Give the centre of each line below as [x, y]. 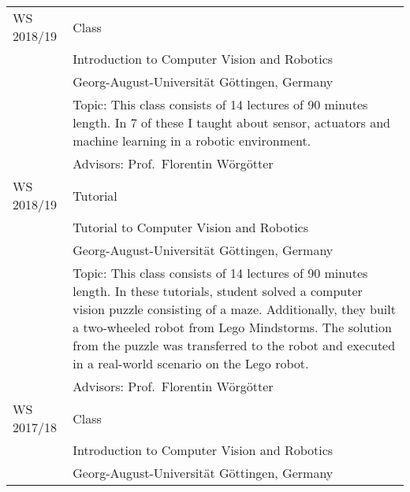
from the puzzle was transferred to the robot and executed [234, 345]
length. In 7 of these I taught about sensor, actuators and [231, 122]
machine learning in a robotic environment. [192, 141]
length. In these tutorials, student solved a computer [218, 291]
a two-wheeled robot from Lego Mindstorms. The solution [232, 327]
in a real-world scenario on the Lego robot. [191, 363]
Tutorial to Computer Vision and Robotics [191, 227]
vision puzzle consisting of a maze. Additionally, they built [234, 309]
